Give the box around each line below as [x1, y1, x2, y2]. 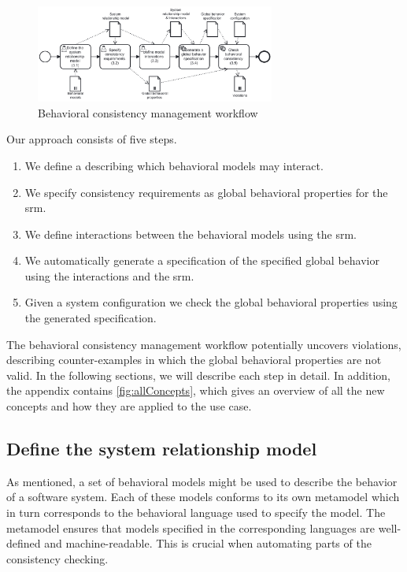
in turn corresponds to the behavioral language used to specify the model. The [6, 504, 386, 521]
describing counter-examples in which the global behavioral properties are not [6, 351, 382, 368]
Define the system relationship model [6, 436, 317, 461]
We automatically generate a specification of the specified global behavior [24, 252, 379, 269]
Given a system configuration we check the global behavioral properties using [24, 294, 398, 310]
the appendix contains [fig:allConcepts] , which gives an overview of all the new [6, 382, 385, 399]
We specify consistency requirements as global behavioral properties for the [24, 184, 388, 200]
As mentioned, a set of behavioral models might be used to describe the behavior [6, 473, 398, 489]
